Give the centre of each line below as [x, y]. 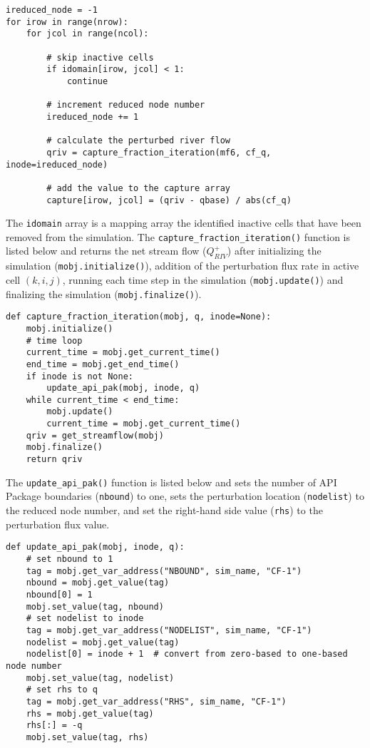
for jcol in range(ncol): [87, 34]
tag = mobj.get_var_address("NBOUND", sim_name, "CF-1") [164, 571]
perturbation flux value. [58, 524]
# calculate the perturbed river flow [138, 141]
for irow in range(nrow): [67, 22]
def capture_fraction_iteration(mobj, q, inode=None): [139, 317]
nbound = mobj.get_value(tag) [98, 583]
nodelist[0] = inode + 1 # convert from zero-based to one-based [187, 654]
